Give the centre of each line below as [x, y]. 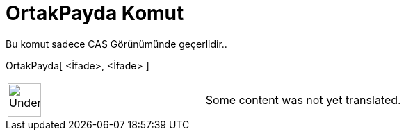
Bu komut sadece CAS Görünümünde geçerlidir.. [116, 44]
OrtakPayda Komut [95, 13]
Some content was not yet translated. [303, 100]
